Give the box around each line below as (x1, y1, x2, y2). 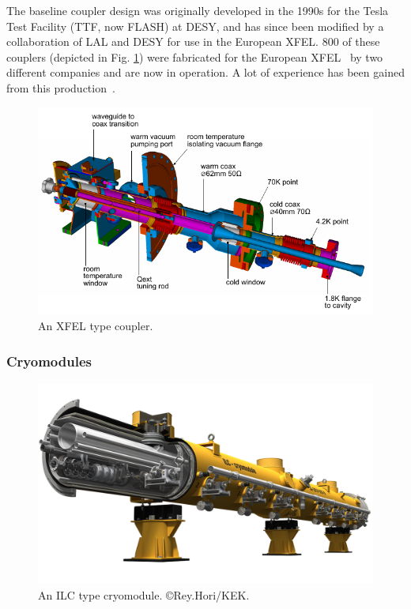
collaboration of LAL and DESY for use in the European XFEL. (6, 33, 319, 50)
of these (342, 33, 380, 50)
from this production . (6, 79, 115, 96)
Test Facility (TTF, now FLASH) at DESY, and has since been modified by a (6, 17, 384, 34)
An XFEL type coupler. (38, 318, 153, 334)
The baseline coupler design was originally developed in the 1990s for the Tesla (6, 2, 389, 18)
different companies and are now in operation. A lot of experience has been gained (6, 64, 405, 81)
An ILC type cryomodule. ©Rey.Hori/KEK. (38, 587, 250, 603)
